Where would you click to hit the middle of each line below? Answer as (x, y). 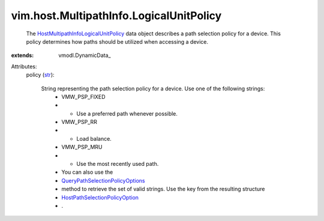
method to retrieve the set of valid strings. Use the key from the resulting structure (163, 189)
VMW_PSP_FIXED (83, 96)
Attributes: (24, 66)
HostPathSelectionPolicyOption (100, 197)
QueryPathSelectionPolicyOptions (103, 180)
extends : (22, 55)
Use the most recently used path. (118, 164)
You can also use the (87, 172)
